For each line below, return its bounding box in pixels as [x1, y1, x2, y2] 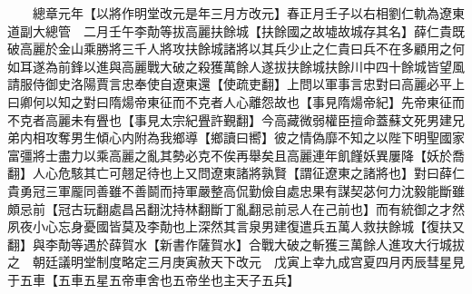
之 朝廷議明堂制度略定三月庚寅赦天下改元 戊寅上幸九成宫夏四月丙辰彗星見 [7, 252, 465, 271]
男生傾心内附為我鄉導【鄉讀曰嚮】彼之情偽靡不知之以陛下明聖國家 [70, 128, 465, 147]
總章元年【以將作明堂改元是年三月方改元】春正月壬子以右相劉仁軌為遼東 [32, 4, 465, 22]
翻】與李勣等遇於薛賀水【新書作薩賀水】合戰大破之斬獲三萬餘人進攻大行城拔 [7, 234, 465, 253]
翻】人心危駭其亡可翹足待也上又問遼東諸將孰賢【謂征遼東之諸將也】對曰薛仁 [7, 163, 465, 182]
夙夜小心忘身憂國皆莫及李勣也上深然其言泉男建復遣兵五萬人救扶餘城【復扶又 [7, 217, 465, 236]
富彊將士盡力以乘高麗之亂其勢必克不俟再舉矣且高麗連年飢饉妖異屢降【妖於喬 [7, 145, 465, 164]
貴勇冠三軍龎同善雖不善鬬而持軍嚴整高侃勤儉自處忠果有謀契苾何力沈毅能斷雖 [7, 181, 465, 200]
